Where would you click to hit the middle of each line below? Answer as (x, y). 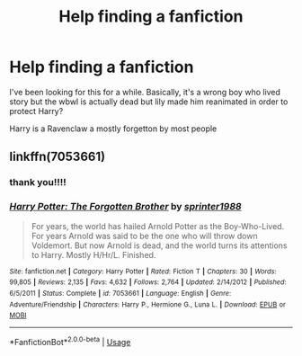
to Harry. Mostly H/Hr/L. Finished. (93, 254)
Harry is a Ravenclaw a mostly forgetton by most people (113, 129)
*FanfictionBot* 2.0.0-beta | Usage (70, 341)
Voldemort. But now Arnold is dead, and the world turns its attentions (159, 245)
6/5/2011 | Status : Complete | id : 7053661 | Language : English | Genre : (120, 293)
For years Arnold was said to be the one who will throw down (144, 236)
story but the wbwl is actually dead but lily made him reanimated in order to (149, 102)
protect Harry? (36, 111)
